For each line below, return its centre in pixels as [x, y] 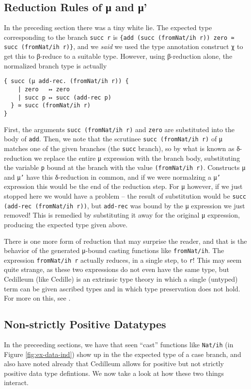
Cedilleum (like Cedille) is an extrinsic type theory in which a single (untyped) [121, 279]
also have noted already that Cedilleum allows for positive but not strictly [114, 364]
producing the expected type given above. [66, 224]
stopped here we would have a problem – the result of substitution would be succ [125, 196]
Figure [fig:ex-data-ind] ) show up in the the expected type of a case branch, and [123, 354]
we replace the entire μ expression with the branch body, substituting [137, 158]
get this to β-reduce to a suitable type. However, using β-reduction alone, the [118, 56]
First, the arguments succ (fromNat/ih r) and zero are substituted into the [119, 129]
